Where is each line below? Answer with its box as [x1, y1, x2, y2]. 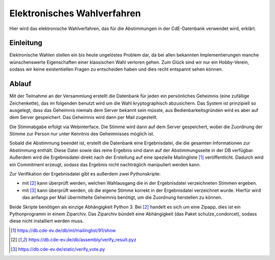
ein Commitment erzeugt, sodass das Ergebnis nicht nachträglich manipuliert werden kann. [9, 161, 201, 167]
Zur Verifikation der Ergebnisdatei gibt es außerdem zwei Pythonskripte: [9, 171, 161, 177]
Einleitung [9, 39, 43, 47]
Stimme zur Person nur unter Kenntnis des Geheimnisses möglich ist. [9, 131, 155, 137]
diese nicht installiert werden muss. [9, 218, 84, 224]
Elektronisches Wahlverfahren [9, 8, 141, 19]
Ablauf [9, 79, 32, 89]
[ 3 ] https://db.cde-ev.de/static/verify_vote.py [11, 246, 105, 252]
